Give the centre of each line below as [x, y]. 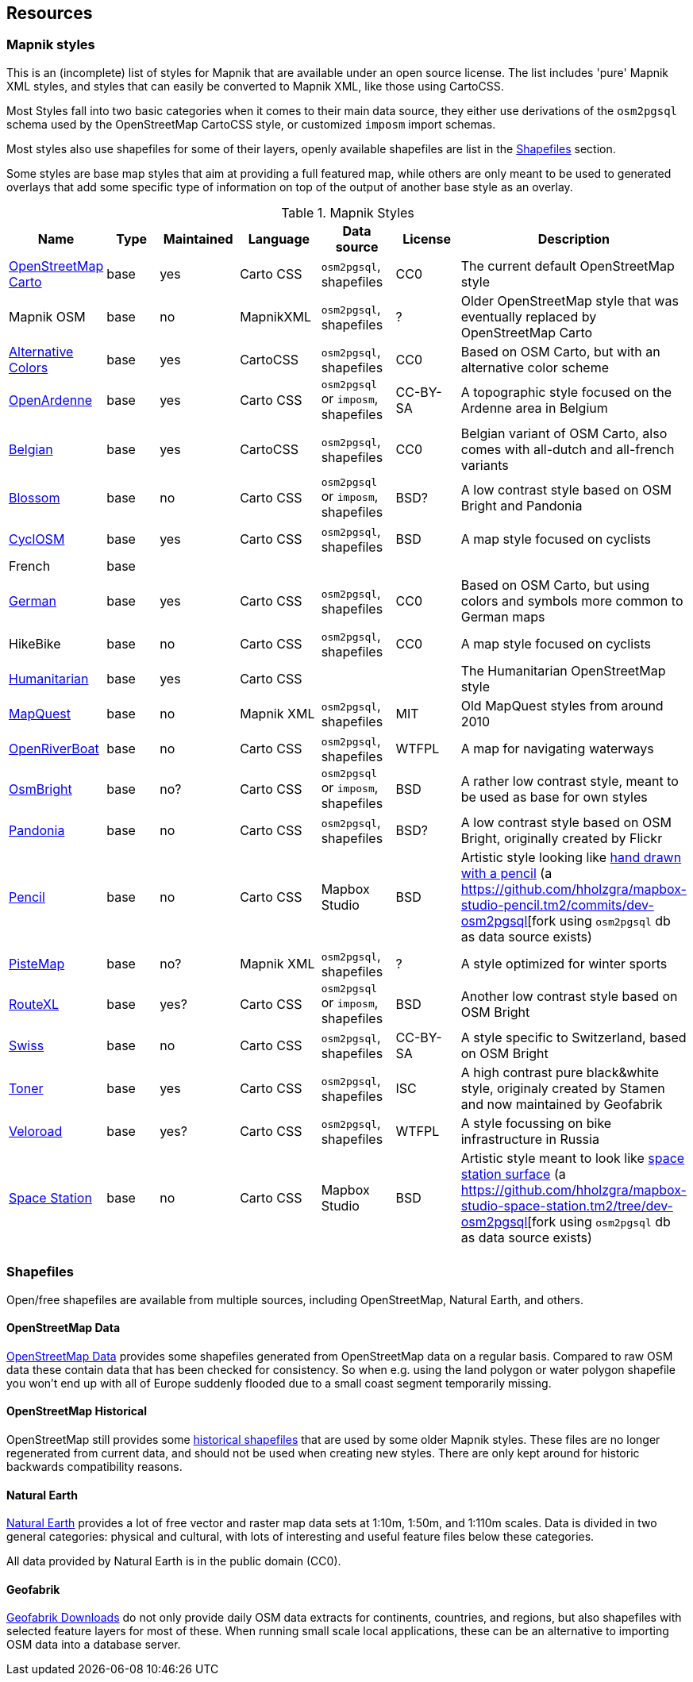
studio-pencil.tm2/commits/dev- [557, 905]
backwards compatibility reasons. [94, 1466]
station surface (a [513, 1174]
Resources [50, 13]
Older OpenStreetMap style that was [570, 300]
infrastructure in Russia [530, 1139]
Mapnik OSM [47, 316]
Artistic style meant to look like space [573, 1158]
